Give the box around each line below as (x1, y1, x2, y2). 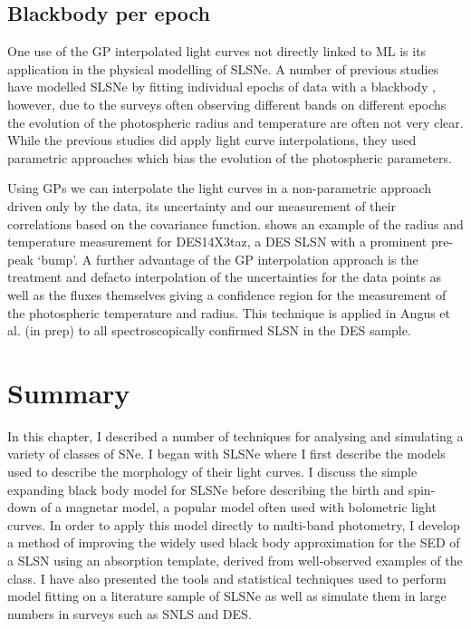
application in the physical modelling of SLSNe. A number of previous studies (7, 59, 439, 78)
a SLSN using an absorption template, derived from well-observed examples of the (7, 550, 463, 569)
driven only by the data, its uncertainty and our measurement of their (7, 196, 396, 215)
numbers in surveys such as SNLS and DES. (7, 604, 252, 623)
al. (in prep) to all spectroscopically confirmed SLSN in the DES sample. (7, 321, 411, 340)
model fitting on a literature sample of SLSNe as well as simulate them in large (7, 586, 447, 605)
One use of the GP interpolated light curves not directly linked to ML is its (7, 42, 427, 61)
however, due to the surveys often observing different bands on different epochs (7, 94, 447, 113)
